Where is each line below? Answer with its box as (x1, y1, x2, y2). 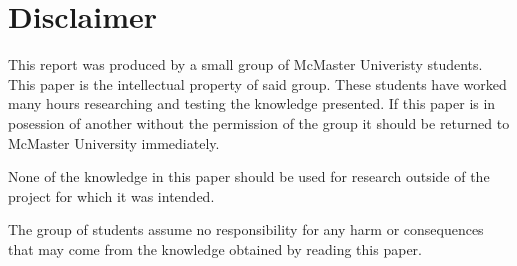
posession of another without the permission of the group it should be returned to (8, 112, 510, 133)
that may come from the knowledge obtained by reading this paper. (8, 238, 422, 259)
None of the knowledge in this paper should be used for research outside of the (8, 166, 490, 187)
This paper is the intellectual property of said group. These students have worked (8, 73, 507, 94)
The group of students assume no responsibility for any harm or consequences (8, 219, 484, 240)
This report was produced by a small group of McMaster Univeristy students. (8, 54, 483, 75)
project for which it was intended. (8, 185, 215, 206)
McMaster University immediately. (8, 132, 220, 153)
